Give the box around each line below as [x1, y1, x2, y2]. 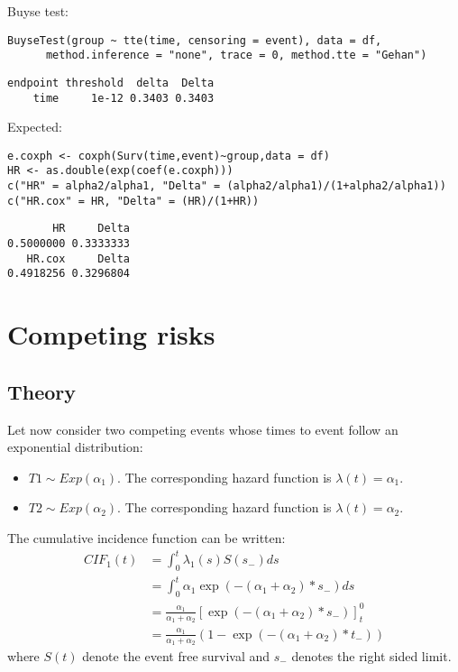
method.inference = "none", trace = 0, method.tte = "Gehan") [45, 49, 427, 62]
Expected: [7, 117, 62, 136]
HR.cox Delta [26, 252, 131, 265]
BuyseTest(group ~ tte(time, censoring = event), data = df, [7, 33, 382, 47]
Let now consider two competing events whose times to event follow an [7, 419, 398, 438]
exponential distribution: [7, 437, 143, 456]
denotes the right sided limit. [291, 647, 452, 666]
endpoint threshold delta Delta [7, 76, 215, 89]
